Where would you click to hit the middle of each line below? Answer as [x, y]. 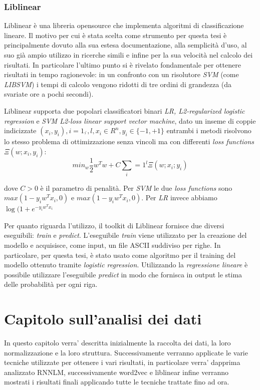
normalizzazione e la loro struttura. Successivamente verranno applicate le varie [126, 352]
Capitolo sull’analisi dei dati [103, 319]
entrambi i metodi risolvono [209, 130]
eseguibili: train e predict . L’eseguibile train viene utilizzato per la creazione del [125, 235]
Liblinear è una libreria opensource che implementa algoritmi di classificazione [124, 25]
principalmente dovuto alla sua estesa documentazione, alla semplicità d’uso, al [125, 45]
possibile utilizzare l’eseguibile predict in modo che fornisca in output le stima [123, 274]
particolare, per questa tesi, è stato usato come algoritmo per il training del [120, 255]
